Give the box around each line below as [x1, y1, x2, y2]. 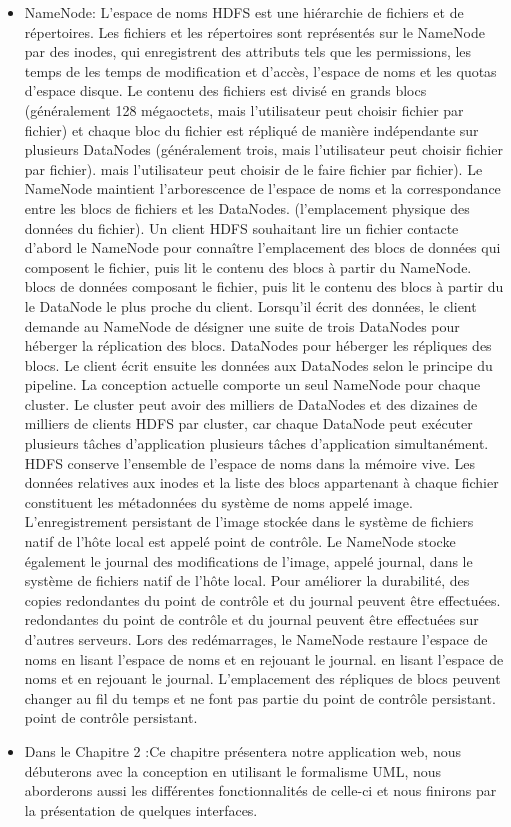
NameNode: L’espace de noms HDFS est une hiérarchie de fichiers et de [24, 2, 464, 22]
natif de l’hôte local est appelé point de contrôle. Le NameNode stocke [24, 531, 456, 552]
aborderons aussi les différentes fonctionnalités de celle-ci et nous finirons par [24, 780, 497, 801]
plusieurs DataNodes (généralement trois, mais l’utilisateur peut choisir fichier [24, 139, 503, 160]
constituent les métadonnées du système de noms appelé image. [24, 491, 413, 512]
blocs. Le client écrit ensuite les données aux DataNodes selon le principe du [24, 354, 493, 375]
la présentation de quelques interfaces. [24, 799, 258, 820]
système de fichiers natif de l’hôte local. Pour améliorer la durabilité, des [24, 570, 470, 591]
